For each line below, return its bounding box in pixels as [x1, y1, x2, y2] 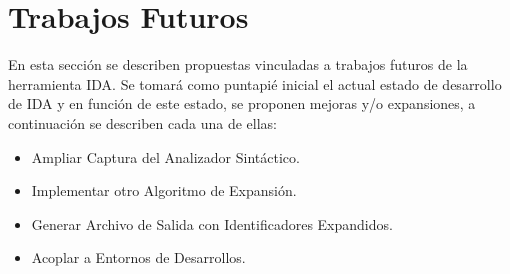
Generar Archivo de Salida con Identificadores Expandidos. [31, 213, 393, 234]
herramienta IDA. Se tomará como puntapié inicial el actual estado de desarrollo [8, 73, 502, 94]
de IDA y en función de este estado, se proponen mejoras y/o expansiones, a [8, 93, 476, 114]
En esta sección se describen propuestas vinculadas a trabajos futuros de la [8, 54, 468, 75]
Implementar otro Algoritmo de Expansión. [31, 180, 297, 201]
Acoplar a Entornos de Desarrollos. [31, 247, 246, 268]
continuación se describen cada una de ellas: [8, 112, 277, 133]
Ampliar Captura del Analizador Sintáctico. [31, 146, 300, 167]
